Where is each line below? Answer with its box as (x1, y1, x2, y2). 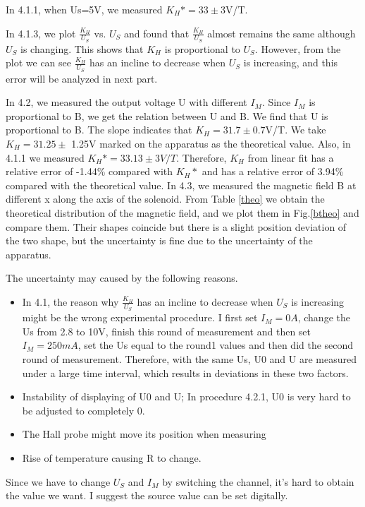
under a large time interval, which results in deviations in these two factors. (22, 365, 349, 380)
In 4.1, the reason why (22, 294, 119, 309)
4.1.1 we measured (6, 150, 85, 165)
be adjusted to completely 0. (22, 402, 145, 417)
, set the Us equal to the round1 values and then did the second (78, 338, 354, 352)
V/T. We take (265, 122, 326, 137)
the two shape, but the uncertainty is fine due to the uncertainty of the (6, 233, 313, 248)
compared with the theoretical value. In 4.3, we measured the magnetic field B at (6, 177, 357, 192)
